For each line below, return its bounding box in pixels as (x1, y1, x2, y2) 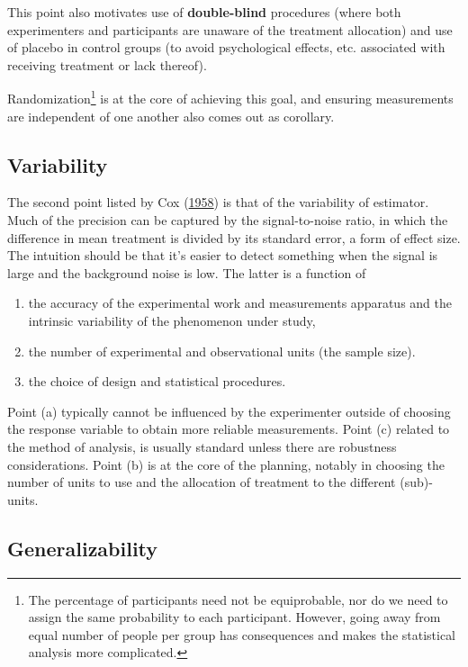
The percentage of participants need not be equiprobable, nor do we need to (28, 590, 448, 608)
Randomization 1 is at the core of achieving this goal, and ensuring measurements (7, 86, 454, 108)
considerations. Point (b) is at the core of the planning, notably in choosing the (7, 455, 445, 473)
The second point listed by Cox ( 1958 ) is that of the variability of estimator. (7, 193, 429, 212)
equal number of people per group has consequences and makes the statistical (28, 625, 456, 644)
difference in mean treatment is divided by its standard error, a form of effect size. (7, 228, 461, 247)
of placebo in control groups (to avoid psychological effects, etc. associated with (7, 38, 445, 57)
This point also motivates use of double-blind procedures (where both (7, 3, 401, 21)
